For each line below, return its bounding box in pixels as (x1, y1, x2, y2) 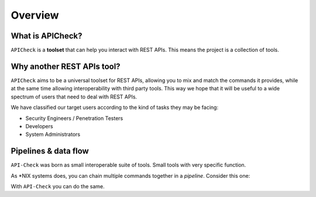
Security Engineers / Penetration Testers (25, 114, 123, 122)
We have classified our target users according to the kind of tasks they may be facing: (11, 104, 219, 111)
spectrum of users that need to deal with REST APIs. (11, 93, 138, 100)
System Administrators (25, 131, 81, 138)
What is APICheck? (11, 31, 83, 41)
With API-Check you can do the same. (11, 183, 105, 189)
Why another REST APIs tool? (11, 61, 121, 71)
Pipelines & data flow (11, 146, 89, 156)
